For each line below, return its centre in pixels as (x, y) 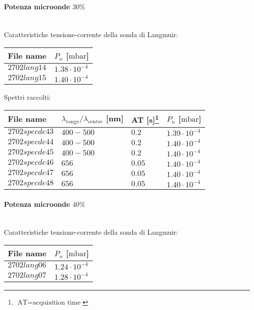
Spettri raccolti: (28, 97)
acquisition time (57, 302)
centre (95, 122)
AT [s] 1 (145, 119)
